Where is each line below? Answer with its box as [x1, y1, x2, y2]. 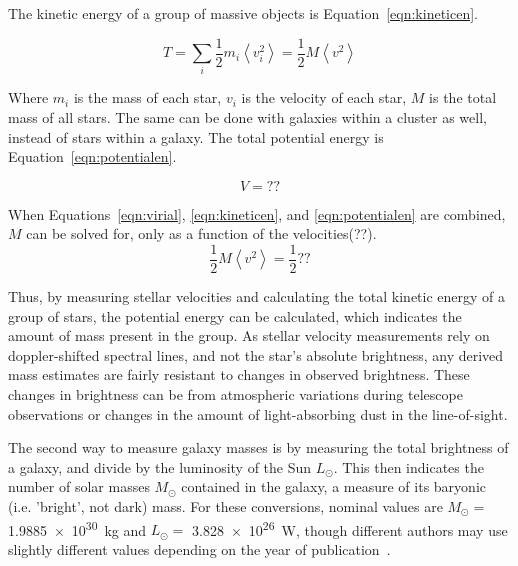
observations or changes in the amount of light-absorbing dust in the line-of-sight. [8, 403, 508, 424]
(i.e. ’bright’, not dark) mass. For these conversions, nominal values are [8, 495, 443, 516]
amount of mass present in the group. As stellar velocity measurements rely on [8, 325, 490, 346]
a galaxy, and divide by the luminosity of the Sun [8, 456, 312, 477]
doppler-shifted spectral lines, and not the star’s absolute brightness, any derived [8, 344, 504, 365]
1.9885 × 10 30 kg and [8, 516, 147, 540]
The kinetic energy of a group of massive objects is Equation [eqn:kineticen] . [8, 3, 478, 23]
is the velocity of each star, [241, 87, 407, 108]
